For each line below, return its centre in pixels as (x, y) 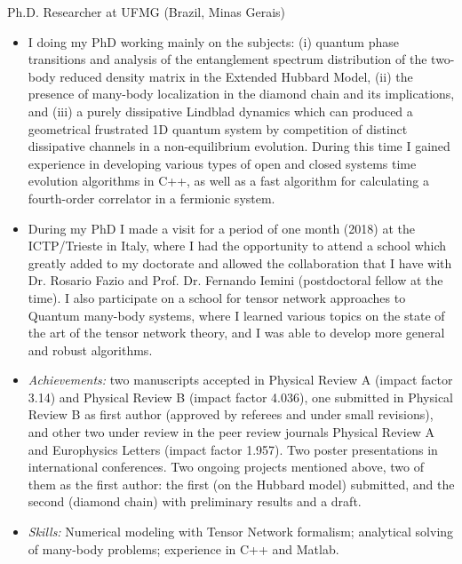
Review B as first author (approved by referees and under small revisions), (231, 414)
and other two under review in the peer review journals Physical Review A (231, 432)
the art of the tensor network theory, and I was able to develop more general (236, 333)
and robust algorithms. (90, 350)
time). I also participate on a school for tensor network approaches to (217, 297)
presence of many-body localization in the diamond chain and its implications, (241, 94)
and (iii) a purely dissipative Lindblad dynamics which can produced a (220, 111)
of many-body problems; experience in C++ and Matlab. (183, 548)
